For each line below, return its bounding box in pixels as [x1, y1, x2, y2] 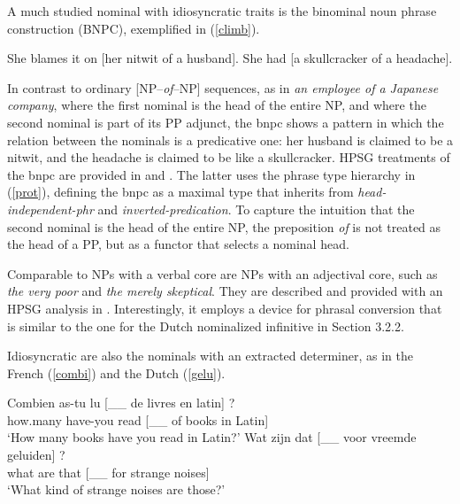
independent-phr [7, 199, 94, 218]
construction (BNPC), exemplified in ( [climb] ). [7, 19, 260, 37]
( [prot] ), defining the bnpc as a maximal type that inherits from [7, 182, 354, 201]
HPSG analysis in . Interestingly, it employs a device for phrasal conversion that [7, 299, 442, 317]
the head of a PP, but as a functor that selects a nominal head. [7, 235, 349, 253]
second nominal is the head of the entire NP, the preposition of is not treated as [7, 217, 441, 236]
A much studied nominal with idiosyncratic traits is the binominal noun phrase [7, 2, 437, 19]
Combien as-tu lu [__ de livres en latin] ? [7, 393, 235, 412]
